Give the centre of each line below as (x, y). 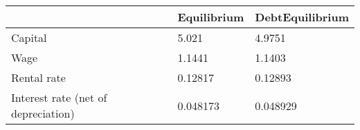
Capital (29, 37)
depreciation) (43, 113)
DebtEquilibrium (302, 17)
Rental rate (38, 77)
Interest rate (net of (59, 97)
